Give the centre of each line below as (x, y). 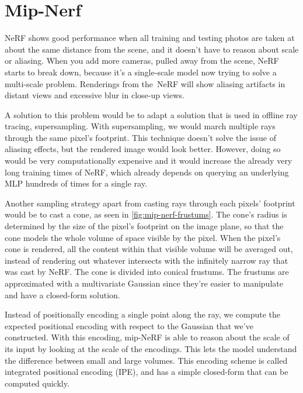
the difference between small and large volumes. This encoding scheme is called (146, 360)
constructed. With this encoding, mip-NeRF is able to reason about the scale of (147, 337)
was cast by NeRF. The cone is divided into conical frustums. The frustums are (147, 272)
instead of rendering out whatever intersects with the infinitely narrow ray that (147, 260)
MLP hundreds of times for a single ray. (76, 183)
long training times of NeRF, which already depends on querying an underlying (147, 172)
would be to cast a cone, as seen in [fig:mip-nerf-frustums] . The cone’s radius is (146, 214)
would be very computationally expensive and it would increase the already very (149, 161)
